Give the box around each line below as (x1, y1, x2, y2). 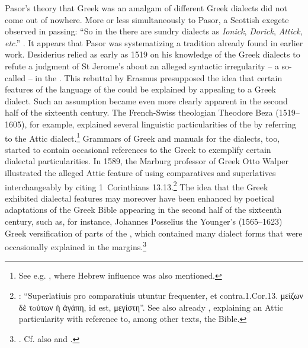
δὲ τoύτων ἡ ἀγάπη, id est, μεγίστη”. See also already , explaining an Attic (18, 301, 284, 313)
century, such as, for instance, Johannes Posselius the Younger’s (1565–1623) (5, 215, 283, 227)
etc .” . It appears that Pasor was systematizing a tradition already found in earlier (5, 36, 303, 49)
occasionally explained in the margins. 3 (5, 239, 146, 253)
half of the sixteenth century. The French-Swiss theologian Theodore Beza (5, 106, 273, 119)
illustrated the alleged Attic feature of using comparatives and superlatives (5, 166, 276, 178)
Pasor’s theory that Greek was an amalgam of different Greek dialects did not (5, 2, 287, 14)
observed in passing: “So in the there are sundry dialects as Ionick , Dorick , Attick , (5, 25, 303, 37)
